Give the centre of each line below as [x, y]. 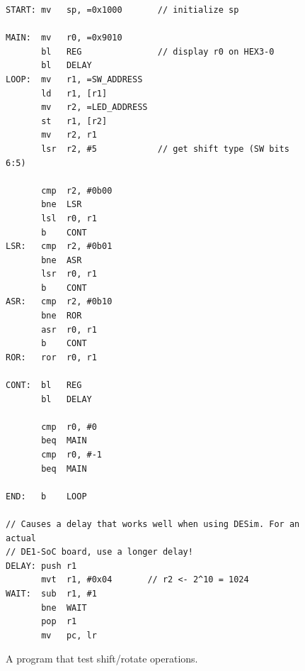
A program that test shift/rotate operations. [102, 659]
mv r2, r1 [69, 135]
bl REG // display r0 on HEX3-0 [158, 51]
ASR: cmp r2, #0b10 [59, 302]
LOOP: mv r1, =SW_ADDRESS [74, 79]
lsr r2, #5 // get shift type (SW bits [165, 149]
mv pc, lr [69, 635]
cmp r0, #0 [69, 427]
